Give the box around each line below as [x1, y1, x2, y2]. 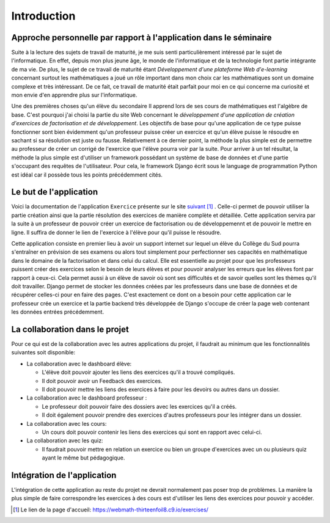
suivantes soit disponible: [11, 349, 76, 356]
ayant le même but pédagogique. [42, 454, 125, 461]
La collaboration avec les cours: [26, 420, 107, 427]
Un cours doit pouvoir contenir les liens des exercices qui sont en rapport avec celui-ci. [42, 428, 262, 436]
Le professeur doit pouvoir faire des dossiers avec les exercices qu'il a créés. [42, 403, 237, 410]
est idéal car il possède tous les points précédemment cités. [11, 171, 163, 178]
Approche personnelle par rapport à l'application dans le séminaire [11, 32, 272, 43]
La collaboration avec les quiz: [26, 437, 103, 444]
